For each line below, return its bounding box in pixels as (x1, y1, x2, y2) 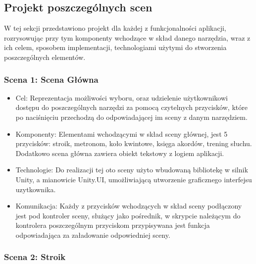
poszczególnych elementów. (4, 52, 86, 62)
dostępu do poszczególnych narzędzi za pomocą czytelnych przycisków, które (15, 102, 248, 112)
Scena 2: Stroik (4, 251, 66, 263)
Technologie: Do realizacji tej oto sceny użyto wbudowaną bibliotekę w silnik (15, 164, 248, 175)
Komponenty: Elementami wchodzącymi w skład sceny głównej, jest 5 (15, 128, 228, 139)
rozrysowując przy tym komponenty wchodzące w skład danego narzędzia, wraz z (4, 32, 251, 43)
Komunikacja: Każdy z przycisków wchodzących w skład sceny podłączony (15, 201, 242, 211)
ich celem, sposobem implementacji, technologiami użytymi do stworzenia (4, 42, 227, 53)
